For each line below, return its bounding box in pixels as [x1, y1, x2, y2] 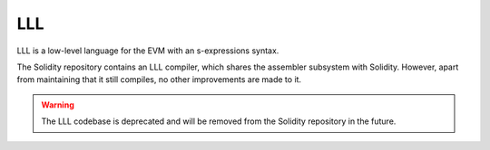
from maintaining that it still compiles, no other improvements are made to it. [16, 74, 302, 85]
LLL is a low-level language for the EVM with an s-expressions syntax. [16, 45, 279, 56]
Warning [41, 99, 74, 110]
